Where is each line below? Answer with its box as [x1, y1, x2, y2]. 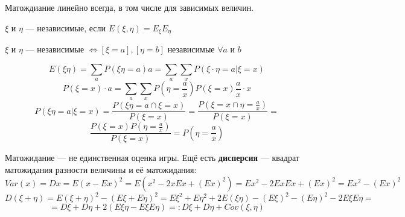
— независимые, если [25, 21, 106, 34]
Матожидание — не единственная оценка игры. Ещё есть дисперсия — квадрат [5, 151, 299, 164]
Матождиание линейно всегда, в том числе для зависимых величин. [5, 1, 254, 13]
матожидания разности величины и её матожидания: [5, 163, 197, 176]
